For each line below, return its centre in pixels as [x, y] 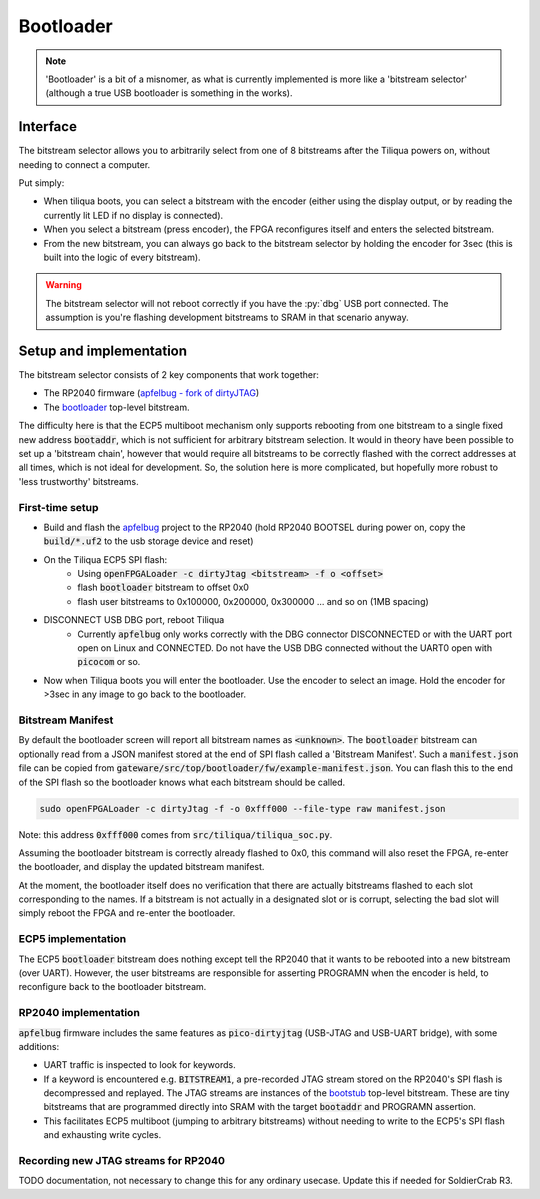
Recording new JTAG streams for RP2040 [121, 1161]
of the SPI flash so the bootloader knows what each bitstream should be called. [182, 782]
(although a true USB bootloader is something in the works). [169, 93]
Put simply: [41, 183]
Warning [63, 285]
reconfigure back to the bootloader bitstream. [112, 987]
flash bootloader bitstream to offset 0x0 [163, 587]
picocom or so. [109, 662]
